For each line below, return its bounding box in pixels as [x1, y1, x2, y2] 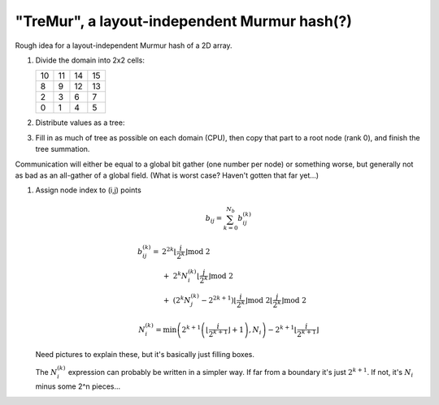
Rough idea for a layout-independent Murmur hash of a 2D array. [15, 41, 233, 50]
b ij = [205, 213, 223, 225]
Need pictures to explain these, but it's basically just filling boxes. [35, 350, 255, 360]
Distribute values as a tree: [35, 118, 125, 127]
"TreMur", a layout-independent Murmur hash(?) [15, 12, 353, 30]
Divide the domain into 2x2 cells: [35, 55, 146, 65]
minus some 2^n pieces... [35, 381, 121, 391]
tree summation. [35, 144, 90, 154]
